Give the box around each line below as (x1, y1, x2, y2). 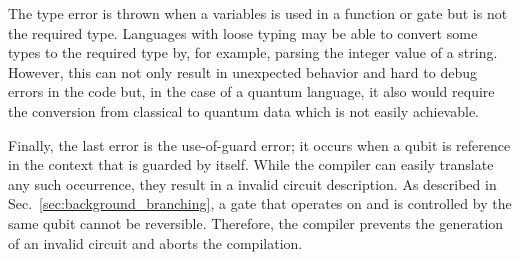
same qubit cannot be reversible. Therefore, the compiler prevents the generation (8, 212, 504, 233)
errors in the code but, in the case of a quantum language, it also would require (8, 81, 495, 102)
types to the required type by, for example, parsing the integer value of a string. (8, 42, 498, 63)
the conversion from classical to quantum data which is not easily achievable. (8, 100, 479, 121)
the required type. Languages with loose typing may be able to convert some (8, 22, 478, 43)
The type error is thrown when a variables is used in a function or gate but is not (8, 3, 508, 23)
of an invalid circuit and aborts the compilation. (8, 232, 303, 253)
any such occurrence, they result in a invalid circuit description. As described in (8, 173, 497, 194)
